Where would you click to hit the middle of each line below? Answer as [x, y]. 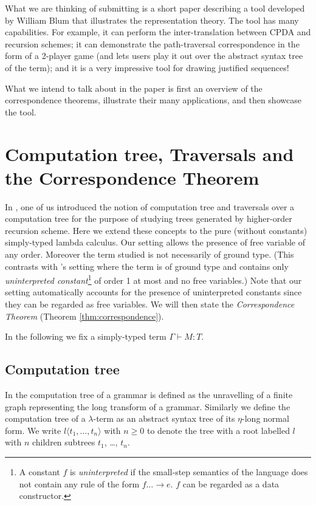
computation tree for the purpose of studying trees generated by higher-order [149, 218]
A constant [39, 472]
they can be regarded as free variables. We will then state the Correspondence [150, 304]
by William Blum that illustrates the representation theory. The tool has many [152, 20]
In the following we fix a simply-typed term [86, 336]
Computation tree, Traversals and [149, 153]
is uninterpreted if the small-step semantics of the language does [189, 472]
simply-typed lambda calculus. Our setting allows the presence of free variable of [155, 242]
